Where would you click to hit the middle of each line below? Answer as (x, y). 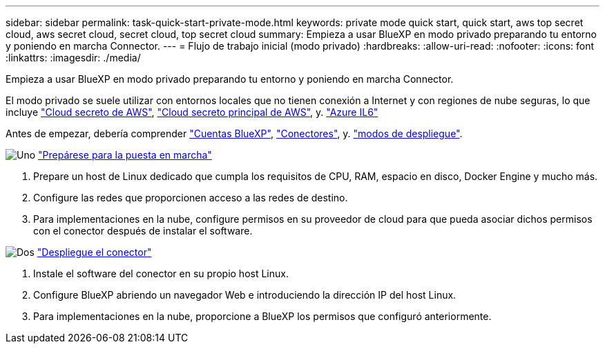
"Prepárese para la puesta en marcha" (125, 155)
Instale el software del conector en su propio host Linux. (161, 273)
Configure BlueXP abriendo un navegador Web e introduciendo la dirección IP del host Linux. (245, 295)
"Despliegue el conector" (94, 252)
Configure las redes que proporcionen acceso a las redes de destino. (191, 198)
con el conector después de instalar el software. (143, 231)
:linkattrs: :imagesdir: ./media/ (73, 58)
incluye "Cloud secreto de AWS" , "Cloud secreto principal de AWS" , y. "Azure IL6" (192, 112)
